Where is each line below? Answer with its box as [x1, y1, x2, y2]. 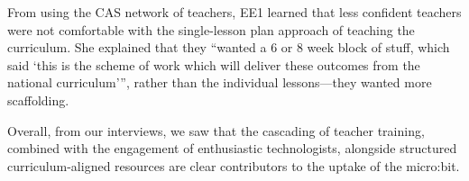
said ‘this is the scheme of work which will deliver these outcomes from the [7, 55, 420, 74]
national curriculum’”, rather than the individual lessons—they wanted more [7, 73, 432, 92]
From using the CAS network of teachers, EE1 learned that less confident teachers [7, 3, 462, 21]
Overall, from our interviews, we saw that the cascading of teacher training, [7, 121, 425, 140]
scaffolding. [7, 90, 69, 109]
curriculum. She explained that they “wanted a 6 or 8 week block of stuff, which [7, 38, 450, 57]
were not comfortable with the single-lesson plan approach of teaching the [7, 20, 415, 39]
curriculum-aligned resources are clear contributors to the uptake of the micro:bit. [7, 156, 460, 175]
